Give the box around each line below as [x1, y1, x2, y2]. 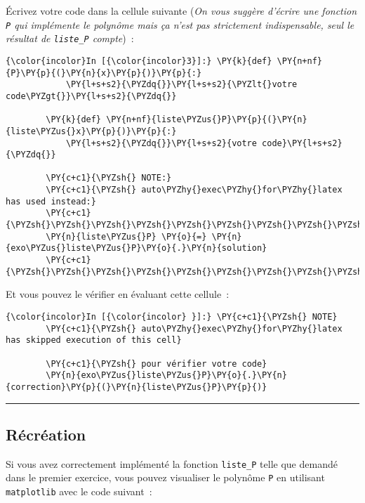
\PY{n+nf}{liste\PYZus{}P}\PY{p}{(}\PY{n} [106, 115, 307, 125]
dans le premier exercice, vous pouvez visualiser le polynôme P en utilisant [6, 470, 325, 485]
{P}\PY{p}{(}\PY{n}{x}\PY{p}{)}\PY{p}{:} [6, 67, 202, 78]
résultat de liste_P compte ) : [6, 31, 134, 46]
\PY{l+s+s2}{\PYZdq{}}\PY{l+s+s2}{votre [65, 138, 257, 148]
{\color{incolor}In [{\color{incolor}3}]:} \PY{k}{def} [6, 55, 272, 66]
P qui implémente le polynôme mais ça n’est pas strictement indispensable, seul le [6, 17, 354, 32]
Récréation [6, 423, 86, 445]
